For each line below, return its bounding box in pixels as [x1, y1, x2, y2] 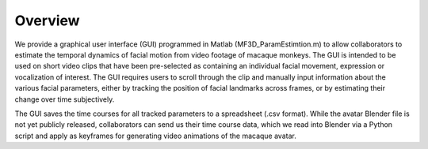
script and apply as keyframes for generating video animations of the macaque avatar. [14, 131, 296, 140]
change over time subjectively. [14, 95, 115, 104]
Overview [14, 12, 80, 29]
